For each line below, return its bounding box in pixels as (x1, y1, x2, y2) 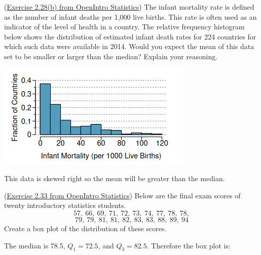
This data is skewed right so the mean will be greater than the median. (4, 173, 225, 184)
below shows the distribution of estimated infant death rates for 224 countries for (4, 31, 256, 41)
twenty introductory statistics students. (4, 200, 126, 210)
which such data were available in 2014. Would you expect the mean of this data (4, 41, 254, 52)
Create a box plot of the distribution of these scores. (4, 223, 167, 233)
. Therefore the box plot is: (146, 240, 231, 250)
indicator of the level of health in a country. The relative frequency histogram (4, 21, 245, 32)
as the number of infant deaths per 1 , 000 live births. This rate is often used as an (4, 11, 257, 22)
